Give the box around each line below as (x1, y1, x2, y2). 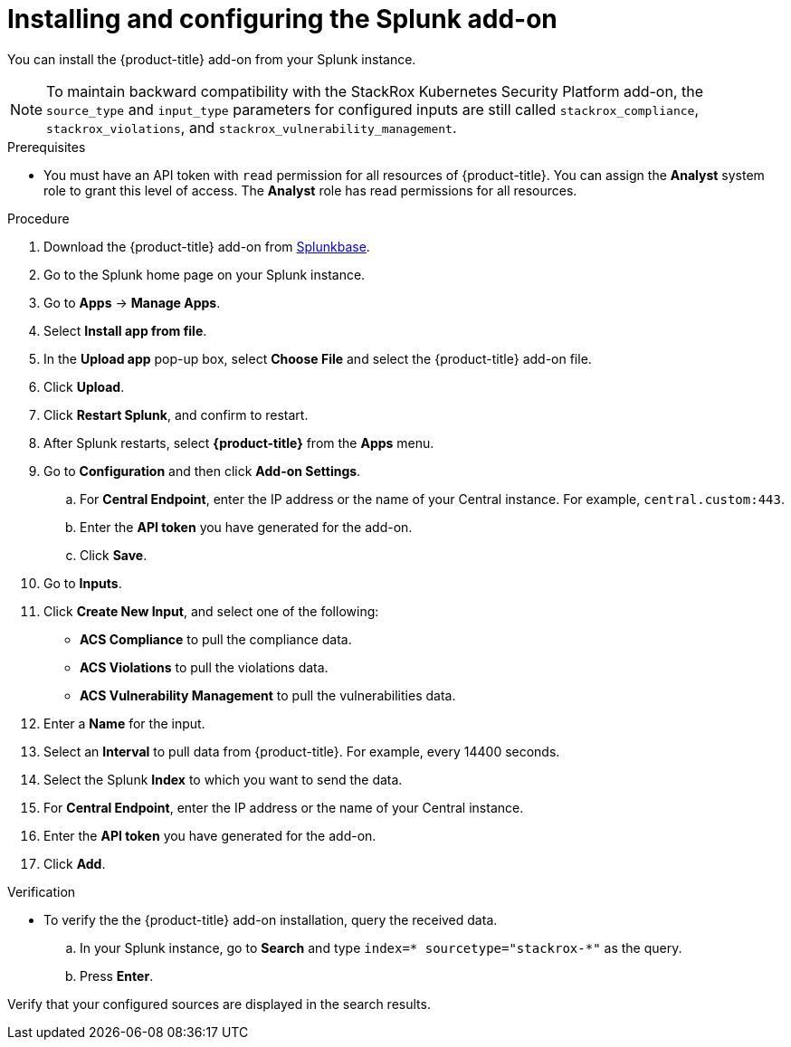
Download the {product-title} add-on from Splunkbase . (43, 238, 370, 254)
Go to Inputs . (43, 575, 122, 591)
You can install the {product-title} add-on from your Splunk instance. (7, 51, 416, 67)
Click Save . (80, 547, 148, 563)
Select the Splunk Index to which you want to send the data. (43, 771, 403, 787)
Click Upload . (43, 378, 125, 395)
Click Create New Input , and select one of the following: (43, 603, 379, 619)
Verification (7, 883, 76, 899)
